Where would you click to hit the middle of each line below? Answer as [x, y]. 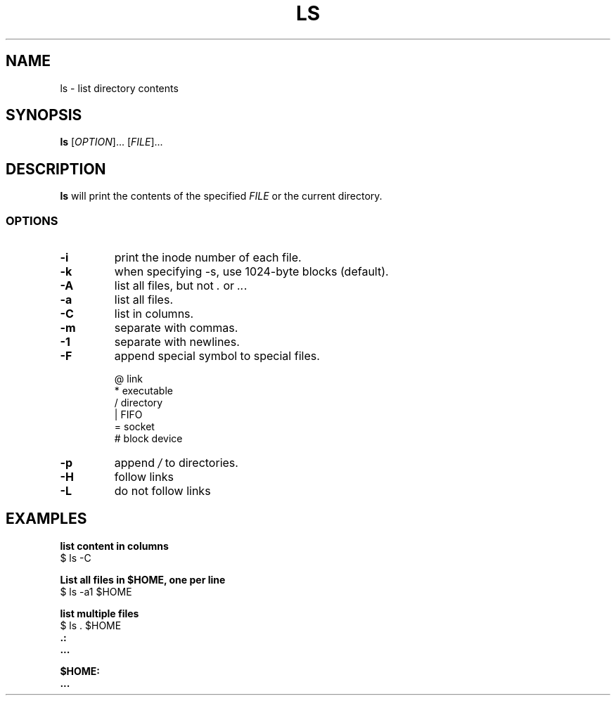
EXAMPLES [46, 519]
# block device [148, 439]
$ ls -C [76, 558]
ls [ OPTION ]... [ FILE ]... [111, 142]
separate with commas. [176, 328]
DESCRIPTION [56, 169]
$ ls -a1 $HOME [96, 591]
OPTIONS [32, 220]
